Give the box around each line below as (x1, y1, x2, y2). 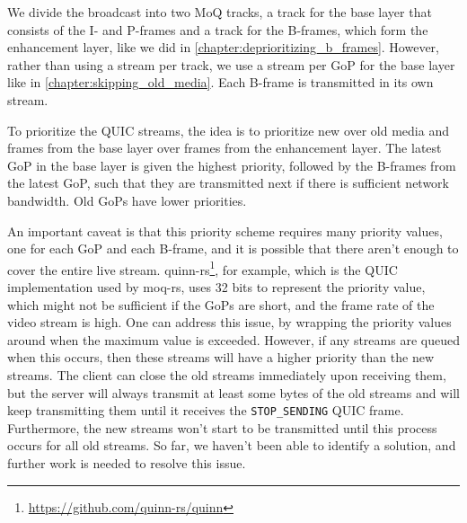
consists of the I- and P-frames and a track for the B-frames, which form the (7, 20, 428, 39)
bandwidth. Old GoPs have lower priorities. (7, 191, 247, 209)
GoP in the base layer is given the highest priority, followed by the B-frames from (7, 155, 456, 174)
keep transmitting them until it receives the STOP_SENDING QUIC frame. (7, 401, 404, 420)
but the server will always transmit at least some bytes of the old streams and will (7, 383, 460, 402)
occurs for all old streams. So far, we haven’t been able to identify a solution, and (7, 436, 456, 455)
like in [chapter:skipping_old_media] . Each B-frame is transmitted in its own (7, 73, 434, 92)
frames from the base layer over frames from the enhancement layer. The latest (7, 138, 442, 157)
